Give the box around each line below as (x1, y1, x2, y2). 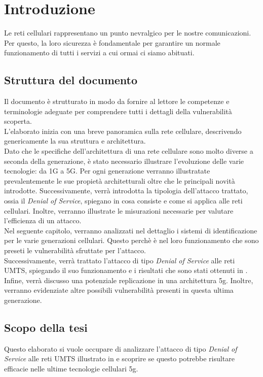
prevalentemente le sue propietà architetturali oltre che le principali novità (4, 175, 235, 186)
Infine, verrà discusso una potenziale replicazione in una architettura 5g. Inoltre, (4, 275, 253, 285)
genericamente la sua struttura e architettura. (4, 135, 146, 146)
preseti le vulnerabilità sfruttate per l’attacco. (4, 245, 146, 256)
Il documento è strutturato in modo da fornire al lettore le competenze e (4, 96, 230, 107)
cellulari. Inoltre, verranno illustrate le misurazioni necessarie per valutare (4, 205, 234, 216)
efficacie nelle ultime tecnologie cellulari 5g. (4, 363, 138, 373)
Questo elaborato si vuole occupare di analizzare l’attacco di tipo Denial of (4, 343, 237, 354)
